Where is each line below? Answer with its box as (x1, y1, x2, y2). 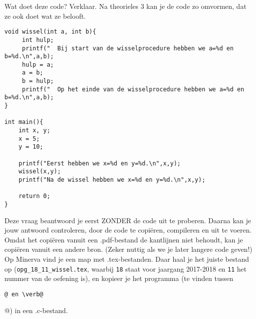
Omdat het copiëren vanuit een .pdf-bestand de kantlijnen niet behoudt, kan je (4, 234, 243, 244)
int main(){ (4, 119, 43, 126)
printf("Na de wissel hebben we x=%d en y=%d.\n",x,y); (18, 176, 206, 183)
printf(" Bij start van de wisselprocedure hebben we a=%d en (22, 44, 234, 52)
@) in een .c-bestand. (4, 305, 68, 315)
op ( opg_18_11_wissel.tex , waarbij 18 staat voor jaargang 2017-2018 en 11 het (4, 263, 247, 274)
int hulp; (22, 36, 54, 43)
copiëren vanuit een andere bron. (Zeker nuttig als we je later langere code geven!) (4, 244, 253, 254)
